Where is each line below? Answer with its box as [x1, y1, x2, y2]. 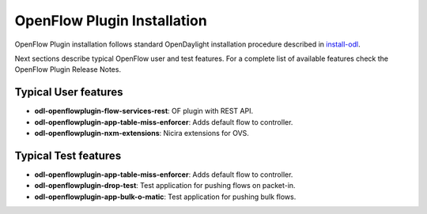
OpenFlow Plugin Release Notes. [14, 65, 122, 74]
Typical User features [14, 85, 123, 99]
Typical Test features [14, 148, 122, 162]
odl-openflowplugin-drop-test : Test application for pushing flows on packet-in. [34, 181, 296, 190]
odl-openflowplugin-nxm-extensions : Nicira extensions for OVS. [34, 129, 249, 138]
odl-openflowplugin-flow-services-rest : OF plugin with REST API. [34, 107, 253, 116]
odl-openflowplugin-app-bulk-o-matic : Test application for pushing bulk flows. [34, 192, 297, 201]
